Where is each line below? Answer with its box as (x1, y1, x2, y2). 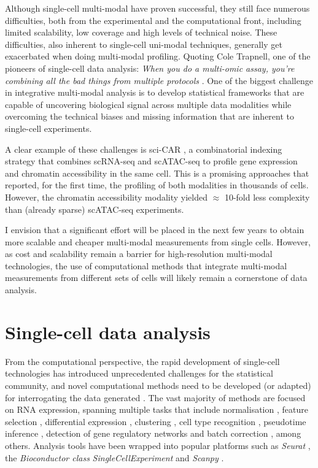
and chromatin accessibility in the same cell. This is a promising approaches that (5, 166, 309, 179)
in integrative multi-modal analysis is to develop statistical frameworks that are (5, 86, 304, 99)
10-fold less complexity (224, 190, 310, 203)
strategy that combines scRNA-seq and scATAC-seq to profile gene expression (5, 155, 298, 167)
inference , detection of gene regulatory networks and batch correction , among (5, 427, 301, 440)
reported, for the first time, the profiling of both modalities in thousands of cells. (5, 178, 309, 191)
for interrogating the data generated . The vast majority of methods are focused (5, 391, 306, 404)
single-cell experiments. (5, 121, 92, 134)
